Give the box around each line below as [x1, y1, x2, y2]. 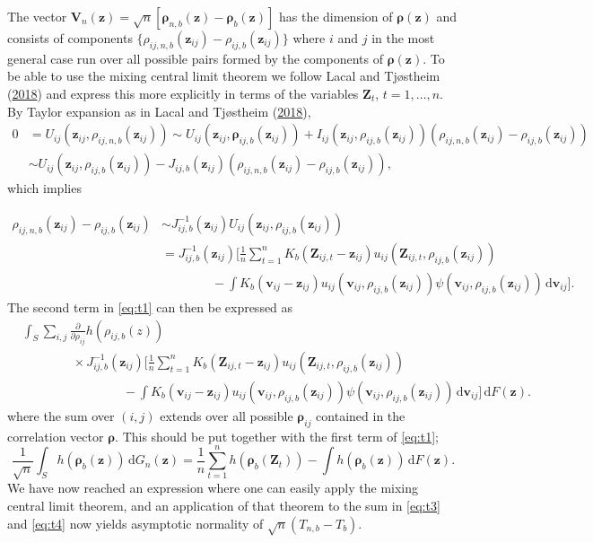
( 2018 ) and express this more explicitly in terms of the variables [7, 83, 359, 102]
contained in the [316, 406, 406, 425]
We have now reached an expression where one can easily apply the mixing [7, 478, 419, 497]
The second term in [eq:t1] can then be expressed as [7, 297, 293, 316]
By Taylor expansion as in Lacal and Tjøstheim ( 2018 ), [7, 101, 311, 120]
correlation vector [7, 426, 104, 445]
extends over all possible [160, 406, 293, 425]
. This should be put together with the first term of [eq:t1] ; [115, 426, 439, 445]
